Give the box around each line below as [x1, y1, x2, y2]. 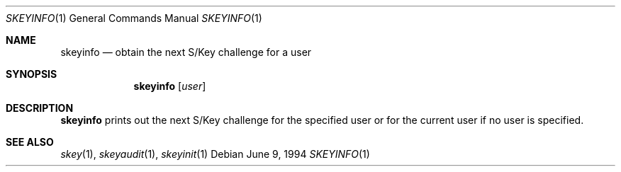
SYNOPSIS [6, 68, 57, 80]
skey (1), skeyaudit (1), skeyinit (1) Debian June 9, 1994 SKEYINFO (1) [60, 148, 370, 160]
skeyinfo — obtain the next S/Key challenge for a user [60, 46, 312, 58]
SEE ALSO [6, 136, 54, 148]
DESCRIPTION [6, 102, 74, 114]
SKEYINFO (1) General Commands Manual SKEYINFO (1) [6, 12, 262, 24]
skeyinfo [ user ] [133, 80, 206, 92]
